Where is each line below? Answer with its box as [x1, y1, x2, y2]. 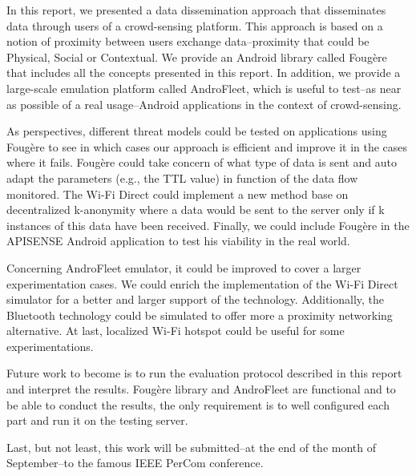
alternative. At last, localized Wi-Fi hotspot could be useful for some [6, 322, 345, 339]
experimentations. [6, 337, 94, 354]
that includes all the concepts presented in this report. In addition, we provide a [6, 64, 401, 81]
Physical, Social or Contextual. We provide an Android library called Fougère [6, 48, 387, 65]
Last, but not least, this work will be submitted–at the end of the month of [6, 438, 376, 455]
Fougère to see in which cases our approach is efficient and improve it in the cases [6, 138, 408, 155]
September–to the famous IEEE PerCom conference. [6, 454, 264, 471]
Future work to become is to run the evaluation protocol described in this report [6, 365, 402, 381]
